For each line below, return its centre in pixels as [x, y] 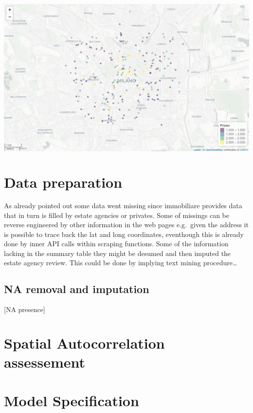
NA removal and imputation [77, 289]
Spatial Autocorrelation [84, 343]
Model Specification [72, 400]
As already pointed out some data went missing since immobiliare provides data [123, 205]
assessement [45, 362]
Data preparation [63, 182]
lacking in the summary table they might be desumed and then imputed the [117, 253]
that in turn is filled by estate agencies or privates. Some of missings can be [117, 215]
